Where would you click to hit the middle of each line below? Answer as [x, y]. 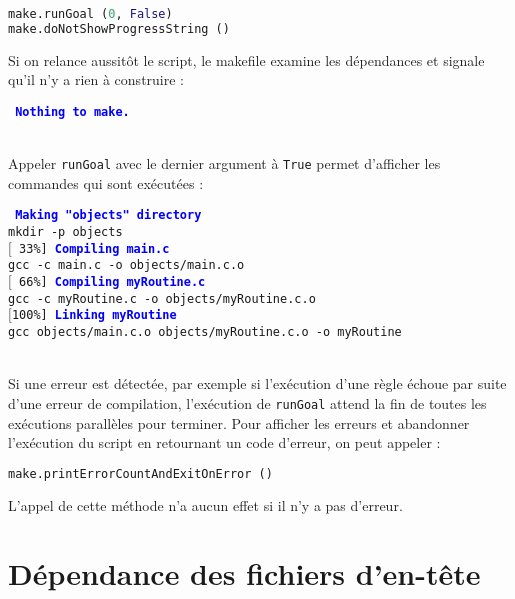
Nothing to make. [72, 111]
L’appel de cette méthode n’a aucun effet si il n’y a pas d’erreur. [205, 504]
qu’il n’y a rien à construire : [96, 79]
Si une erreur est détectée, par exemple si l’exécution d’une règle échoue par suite [257, 383]
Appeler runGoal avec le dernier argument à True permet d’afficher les [224, 163]
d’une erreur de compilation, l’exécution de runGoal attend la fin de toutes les [247, 402]
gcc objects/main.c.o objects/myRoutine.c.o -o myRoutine [205, 332]
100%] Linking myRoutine [94, 315]
